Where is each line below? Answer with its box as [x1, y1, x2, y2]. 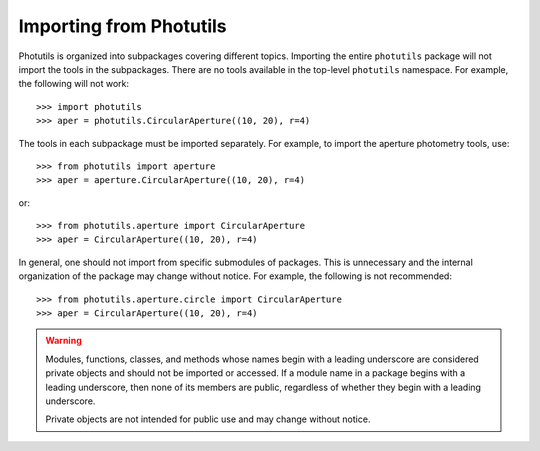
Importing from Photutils [18, 15, 227, 37]
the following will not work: [18, 78, 130, 90]
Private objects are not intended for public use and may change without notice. [45, 413, 371, 425]
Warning [45, 335, 82, 347]
